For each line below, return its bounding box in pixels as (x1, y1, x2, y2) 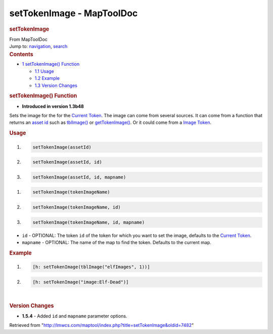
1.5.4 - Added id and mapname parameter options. (22, 313, 127, 319)
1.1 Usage (34, 68, 54, 74)
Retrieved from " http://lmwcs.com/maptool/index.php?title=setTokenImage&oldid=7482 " (9, 322, 194, 328)
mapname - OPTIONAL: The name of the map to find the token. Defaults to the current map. (22, 239, 212, 245)
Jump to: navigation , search (9, 43, 68, 50)
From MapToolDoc (9, 36, 48, 42)
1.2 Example (34, 75, 60, 81)
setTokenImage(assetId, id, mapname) (32, 174, 126, 180)
